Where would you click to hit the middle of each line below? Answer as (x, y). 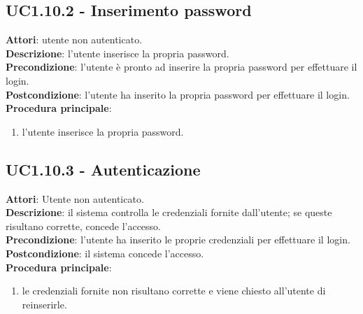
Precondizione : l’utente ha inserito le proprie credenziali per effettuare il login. (178, 240)
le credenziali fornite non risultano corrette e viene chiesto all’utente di (174, 291)
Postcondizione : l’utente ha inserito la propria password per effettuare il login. (178, 94)
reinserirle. (44, 304)
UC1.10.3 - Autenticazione (103, 169)
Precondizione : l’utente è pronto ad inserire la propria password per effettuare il (181, 67)
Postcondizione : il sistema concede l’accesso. (105, 253)
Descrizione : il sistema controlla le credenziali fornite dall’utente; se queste (169, 212)
